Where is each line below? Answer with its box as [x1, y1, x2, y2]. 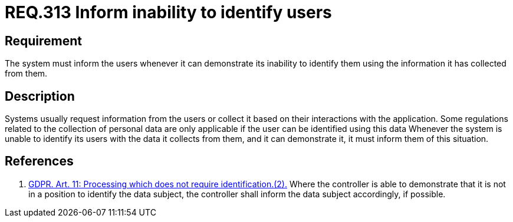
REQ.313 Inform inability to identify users [5, 2, 332, 22]
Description [5, 88, 75, 104]
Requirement [5, 33, 83, 48]
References [5, 154, 74, 169]
